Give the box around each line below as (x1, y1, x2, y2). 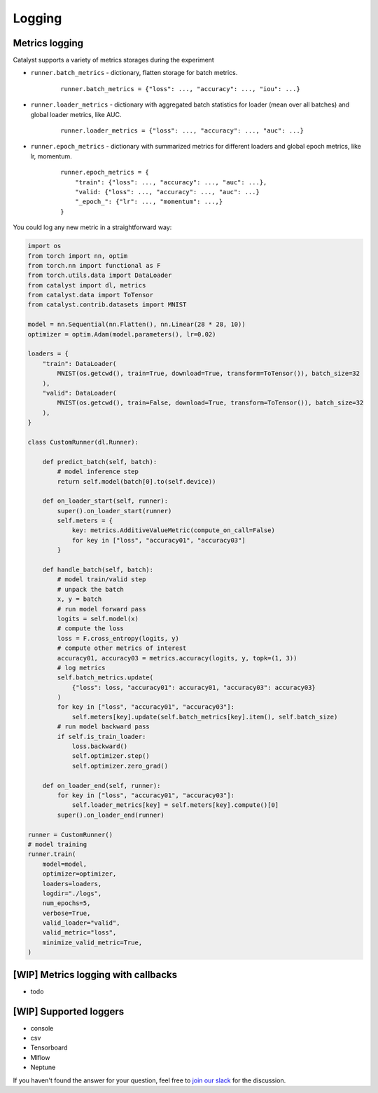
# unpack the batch (57, 585, 124, 593)
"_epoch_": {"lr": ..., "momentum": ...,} (74, 198, 223, 206)
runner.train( (27, 850, 76, 858)
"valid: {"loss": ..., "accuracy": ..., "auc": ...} (74, 188, 260, 196)
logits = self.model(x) (57, 614, 139, 623)
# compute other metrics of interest (57, 644, 187, 652)
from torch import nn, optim (27, 252, 128, 259)
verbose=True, (42, 909, 91, 917)
